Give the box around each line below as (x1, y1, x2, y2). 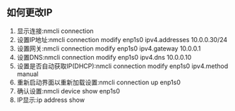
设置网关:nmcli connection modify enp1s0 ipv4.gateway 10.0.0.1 (16, 44, 201, 53)
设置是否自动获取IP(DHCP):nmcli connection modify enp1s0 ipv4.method (16, 62, 229, 70)
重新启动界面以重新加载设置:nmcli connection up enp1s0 (16, 78, 181, 86)
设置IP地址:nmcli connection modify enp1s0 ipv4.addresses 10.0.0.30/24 (16, 35, 228, 44)
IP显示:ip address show (16, 96, 85, 104)
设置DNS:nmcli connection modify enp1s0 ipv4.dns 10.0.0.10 (16, 53, 192, 61)
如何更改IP (6, 6, 53, 19)
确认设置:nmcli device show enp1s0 (16, 86, 121, 95)
